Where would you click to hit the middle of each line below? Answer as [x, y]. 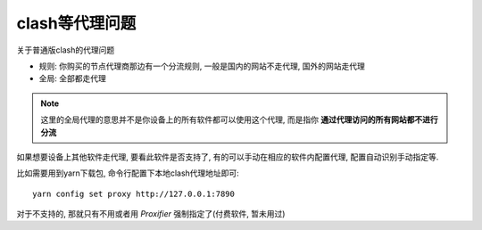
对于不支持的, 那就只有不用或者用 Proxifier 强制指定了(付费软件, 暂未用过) [151, 214]
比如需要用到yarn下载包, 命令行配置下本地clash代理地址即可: [128, 173]
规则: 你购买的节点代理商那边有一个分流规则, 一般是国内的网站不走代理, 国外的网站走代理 [202, 66]
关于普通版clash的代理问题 [66, 50]
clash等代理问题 [76, 23]
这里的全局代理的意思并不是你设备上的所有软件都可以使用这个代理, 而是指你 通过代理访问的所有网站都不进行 [239, 119]
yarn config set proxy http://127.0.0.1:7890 [134, 193]
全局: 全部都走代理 [72, 78]
